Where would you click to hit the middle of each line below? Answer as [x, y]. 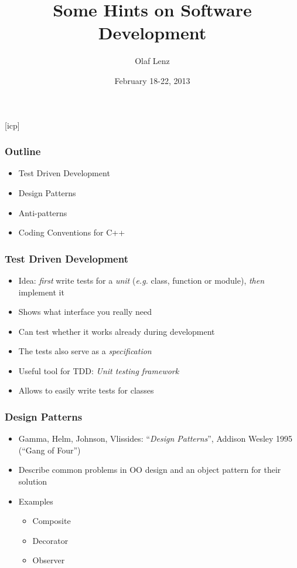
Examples [36, 501]
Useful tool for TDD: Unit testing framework [99, 370]
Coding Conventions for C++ [72, 232]
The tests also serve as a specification [85, 351]
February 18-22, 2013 [152, 80]
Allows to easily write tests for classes [86, 390]
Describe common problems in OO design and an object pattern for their [150, 470]
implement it [41, 292]
